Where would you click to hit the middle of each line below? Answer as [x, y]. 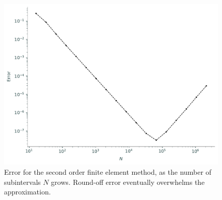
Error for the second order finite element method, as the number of [108, 172]
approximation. [27, 192]
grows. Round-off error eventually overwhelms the [128, 182]
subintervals [22, 182]
